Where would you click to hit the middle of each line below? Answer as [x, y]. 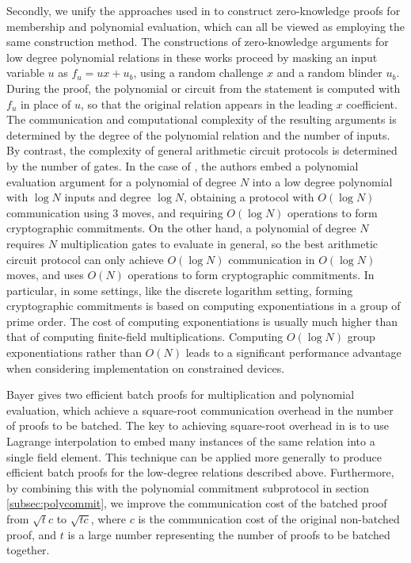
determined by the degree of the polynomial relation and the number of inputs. [198, 134]
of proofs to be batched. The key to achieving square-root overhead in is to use [198, 425]
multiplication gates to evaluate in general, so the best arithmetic [219, 243]
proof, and [32, 534]
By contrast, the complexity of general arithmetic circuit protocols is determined [202, 150]
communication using [58, 212]
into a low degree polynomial [322, 181]
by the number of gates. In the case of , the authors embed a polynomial [183, 165]
